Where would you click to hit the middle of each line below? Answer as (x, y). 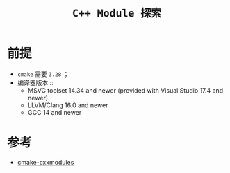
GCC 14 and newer (55, 112)
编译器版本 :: (35, 82)
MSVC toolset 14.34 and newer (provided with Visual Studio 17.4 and (125, 90)
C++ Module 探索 (117, 13)
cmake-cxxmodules (46, 162)
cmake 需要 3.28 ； (43, 74)
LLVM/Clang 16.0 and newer (68, 105)
